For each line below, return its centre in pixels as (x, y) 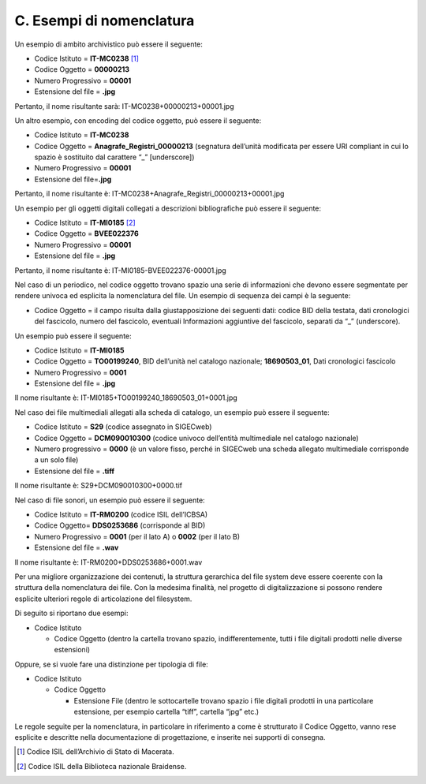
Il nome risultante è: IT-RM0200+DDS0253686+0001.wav (108, 562)
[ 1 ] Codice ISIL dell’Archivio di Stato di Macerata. (96, 752)
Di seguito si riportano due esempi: (72, 613)
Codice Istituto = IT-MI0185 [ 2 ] (85, 223)
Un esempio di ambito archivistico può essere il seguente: (108, 44)
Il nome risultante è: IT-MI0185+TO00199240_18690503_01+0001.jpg (126, 398)
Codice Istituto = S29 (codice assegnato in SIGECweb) (123, 427)
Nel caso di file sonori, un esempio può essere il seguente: (110, 500)
